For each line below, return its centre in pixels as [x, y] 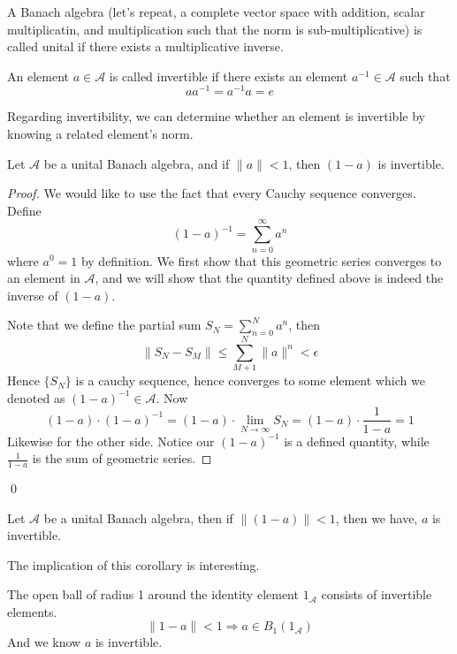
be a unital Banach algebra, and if [137, 163]
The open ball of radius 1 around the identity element [153, 594]
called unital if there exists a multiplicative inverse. [145, 46]
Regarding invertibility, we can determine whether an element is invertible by [216, 116]
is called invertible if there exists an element [228, 76]
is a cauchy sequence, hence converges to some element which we [250, 380]
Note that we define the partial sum [104, 325]
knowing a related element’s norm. [100, 134]
